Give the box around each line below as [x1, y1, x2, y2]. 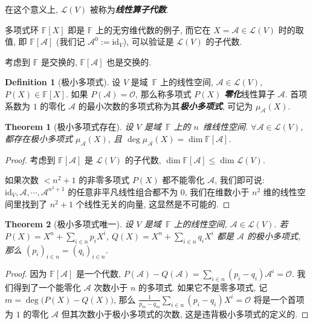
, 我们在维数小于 [184, 185, 250, 198]
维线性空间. [203, 120, 248, 133]
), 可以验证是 [123, 35, 174, 48]
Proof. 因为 [5, 267, 47, 280]
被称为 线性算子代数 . [89, 3, 169, 15]
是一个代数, [76, 267, 121, 280]
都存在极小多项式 [5, 132, 73, 144]
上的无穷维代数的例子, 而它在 [95, 23, 211, 36]
